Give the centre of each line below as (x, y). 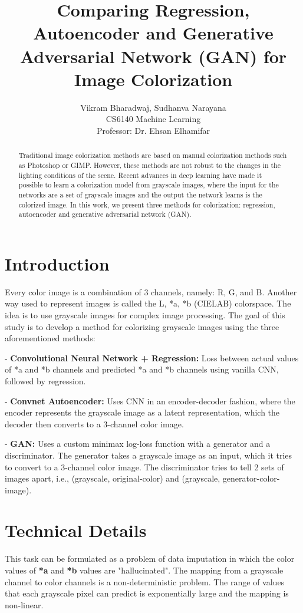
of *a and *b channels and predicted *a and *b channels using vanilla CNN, (142, 369)
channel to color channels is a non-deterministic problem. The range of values (145, 581)
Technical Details (76, 530)
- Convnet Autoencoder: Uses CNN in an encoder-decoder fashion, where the (150, 401)
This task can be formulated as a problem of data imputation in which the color (150, 558)
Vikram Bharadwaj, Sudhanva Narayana (153, 107)
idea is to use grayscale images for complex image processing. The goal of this (145, 314)
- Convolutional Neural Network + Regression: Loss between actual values (152, 357)
